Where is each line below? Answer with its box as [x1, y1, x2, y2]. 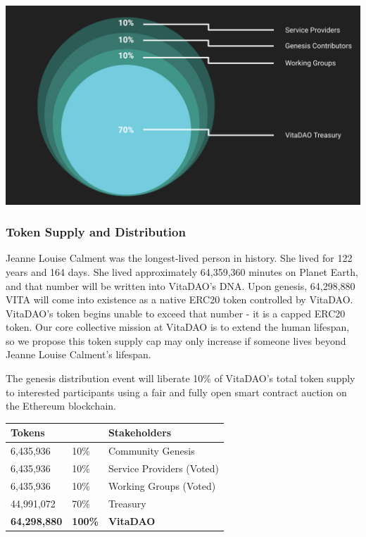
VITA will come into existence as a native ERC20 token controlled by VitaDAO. [6, 292, 353, 307]
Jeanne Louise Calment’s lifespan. [6, 347, 151, 362]
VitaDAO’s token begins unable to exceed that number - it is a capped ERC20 [6, 305, 346, 320]
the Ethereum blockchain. [6, 398, 116, 413]
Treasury [108, 495, 146, 510]
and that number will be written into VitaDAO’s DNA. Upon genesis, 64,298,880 [6, 278, 355, 293]
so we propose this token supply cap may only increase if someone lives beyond [6, 333, 346, 348]
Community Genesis [108, 443, 195, 458]
